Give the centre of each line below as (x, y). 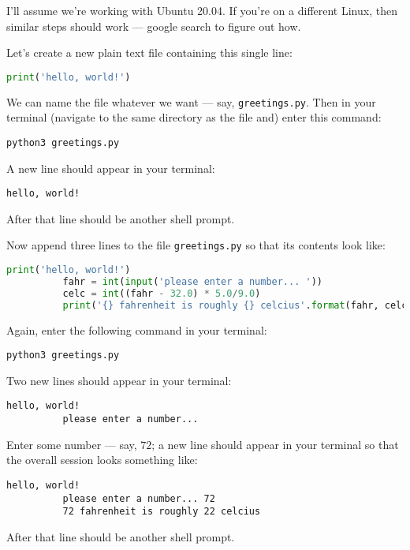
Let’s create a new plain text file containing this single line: (149, 52)
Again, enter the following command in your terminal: (137, 329)
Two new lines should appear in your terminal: (119, 380)
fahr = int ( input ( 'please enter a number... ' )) (192, 281)
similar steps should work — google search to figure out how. (154, 26)
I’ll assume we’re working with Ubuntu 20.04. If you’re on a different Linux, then (202, 10)
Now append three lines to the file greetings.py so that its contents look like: (196, 245)
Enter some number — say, (72, 444)
